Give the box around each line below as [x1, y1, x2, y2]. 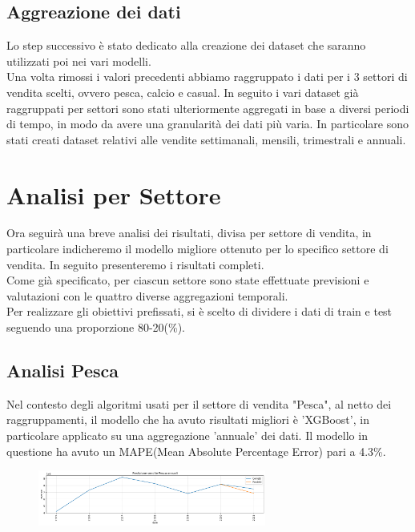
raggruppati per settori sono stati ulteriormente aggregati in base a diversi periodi [6, 99, 409, 116]
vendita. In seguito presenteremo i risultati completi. [6, 256, 264, 272]
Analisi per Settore [6, 178, 221, 211]
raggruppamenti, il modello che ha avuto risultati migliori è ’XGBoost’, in [6, 411, 369, 428]
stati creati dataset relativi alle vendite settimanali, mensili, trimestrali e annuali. [6, 131, 406, 147]
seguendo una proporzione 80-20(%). [6, 319, 186, 336]
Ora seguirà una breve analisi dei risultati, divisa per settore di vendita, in [6, 224, 372, 241]
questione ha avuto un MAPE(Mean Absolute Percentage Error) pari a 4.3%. [6, 442, 386, 459]
